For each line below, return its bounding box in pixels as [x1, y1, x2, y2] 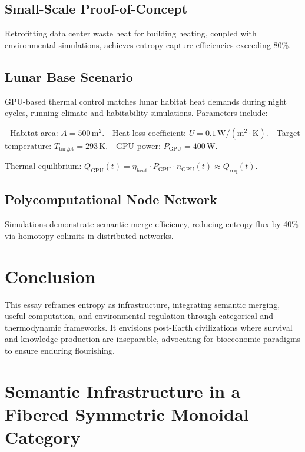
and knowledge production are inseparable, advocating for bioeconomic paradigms [5, 333, 301, 345]
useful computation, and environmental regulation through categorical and [5, 310, 274, 322]
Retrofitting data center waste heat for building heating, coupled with [5, 27, 257, 39]
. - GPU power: [105, 139, 161, 151]
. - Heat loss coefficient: [102, 126, 186, 138]
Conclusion [5, 264, 96, 288]
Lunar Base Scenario [5, 67, 133, 85]
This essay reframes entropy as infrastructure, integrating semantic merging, [5, 298, 280, 310]
